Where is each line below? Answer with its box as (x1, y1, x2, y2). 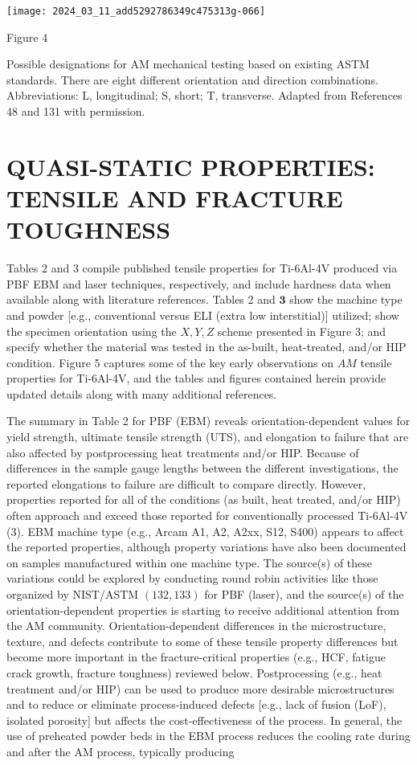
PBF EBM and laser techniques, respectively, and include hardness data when (6, 275, 391, 292)
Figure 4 (6, 28, 48, 45)
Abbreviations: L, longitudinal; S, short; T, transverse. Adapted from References (6, 87, 403, 104)
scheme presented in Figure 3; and (217, 322, 386, 339)
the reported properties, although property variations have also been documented (6, 538, 407, 555)
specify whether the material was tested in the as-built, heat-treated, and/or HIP (6, 338, 407, 355)
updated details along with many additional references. (6, 385, 277, 402)
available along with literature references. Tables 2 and (6, 291, 276, 308)
